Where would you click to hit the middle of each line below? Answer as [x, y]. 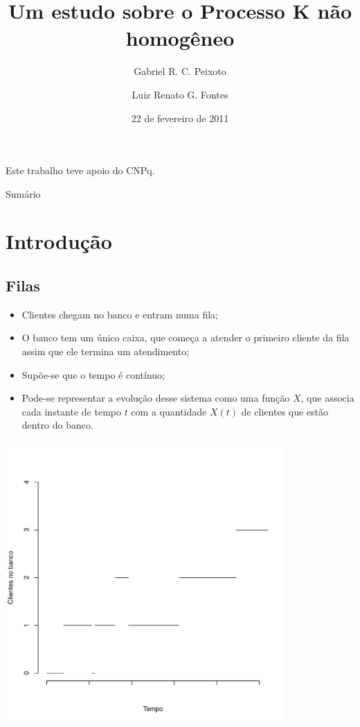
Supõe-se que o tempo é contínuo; [93, 374]
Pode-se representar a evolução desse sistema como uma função [156, 398]
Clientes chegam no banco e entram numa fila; [120, 314]
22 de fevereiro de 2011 [180, 118]
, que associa [327, 398]
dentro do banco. [57, 425]
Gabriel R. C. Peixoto [180, 71]
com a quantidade [169, 411]
